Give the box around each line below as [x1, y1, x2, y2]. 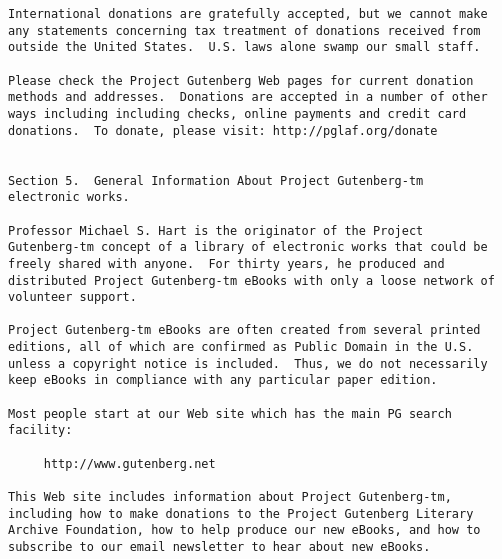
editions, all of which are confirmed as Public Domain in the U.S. [8, 340, 474, 355]
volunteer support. [8, 290, 137, 305]
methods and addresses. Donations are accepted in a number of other [8, 90, 488, 105]
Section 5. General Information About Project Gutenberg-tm [8, 173, 424, 188]
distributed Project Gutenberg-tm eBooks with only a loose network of [8, 273, 495, 288]
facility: [8, 423, 73, 438]
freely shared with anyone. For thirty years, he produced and [8, 256, 445, 271]
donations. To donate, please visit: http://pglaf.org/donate [8, 123, 438, 138]
